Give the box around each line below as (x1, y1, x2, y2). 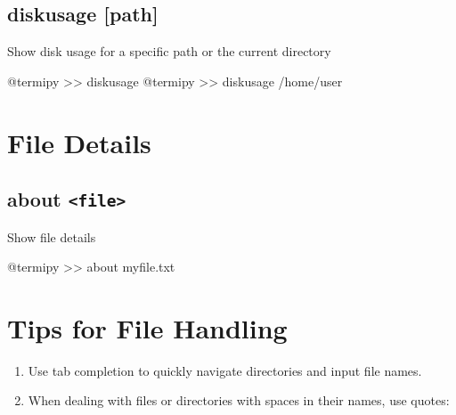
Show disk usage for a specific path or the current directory (7, 42, 331, 61)
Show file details (7, 227, 96, 246)
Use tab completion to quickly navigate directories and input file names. (28, 361, 422, 379)
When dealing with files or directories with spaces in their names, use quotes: (28, 391, 450, 410)
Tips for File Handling (7, 309, 288, 346)
